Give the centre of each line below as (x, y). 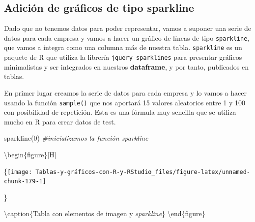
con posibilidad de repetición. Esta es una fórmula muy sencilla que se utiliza (120, 112)
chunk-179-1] (25, 182)
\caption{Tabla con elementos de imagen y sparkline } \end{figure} (105, 213)
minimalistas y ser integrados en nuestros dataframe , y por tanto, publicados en (126, 66)
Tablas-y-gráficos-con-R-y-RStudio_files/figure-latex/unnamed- (143, 172)
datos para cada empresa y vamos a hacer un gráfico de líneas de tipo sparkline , (127, 37)
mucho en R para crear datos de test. (60, 121)
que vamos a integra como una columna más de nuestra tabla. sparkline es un (123, 47)
